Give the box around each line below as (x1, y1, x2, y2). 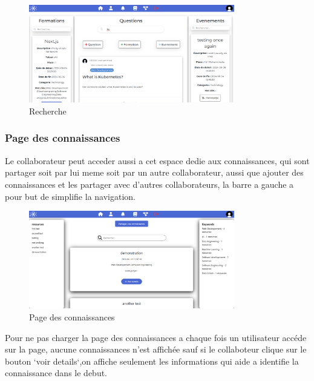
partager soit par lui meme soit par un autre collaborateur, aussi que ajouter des (5, 166, 304, 179)
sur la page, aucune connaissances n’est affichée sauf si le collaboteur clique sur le (5, 343, 307, 356)
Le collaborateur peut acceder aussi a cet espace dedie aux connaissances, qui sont (5, 154, 310, 167)
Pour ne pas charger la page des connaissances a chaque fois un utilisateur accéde (5, 331, 307, 343)
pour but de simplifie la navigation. (5, 190, 136, 202)
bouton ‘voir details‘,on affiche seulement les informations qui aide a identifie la (5, 354, 299, 367)
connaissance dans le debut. (5, 366, 108, 379)
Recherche (29, 104, 67, 117)
